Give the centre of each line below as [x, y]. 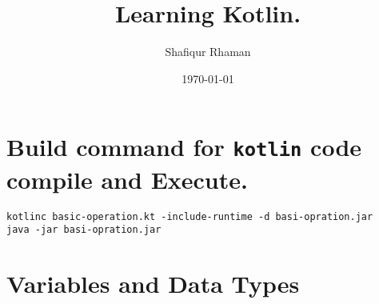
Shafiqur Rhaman [208, 52]
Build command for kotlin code [184, 147]
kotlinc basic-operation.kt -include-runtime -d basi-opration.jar [190, 216]
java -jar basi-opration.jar [84, 230]
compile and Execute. [127, 179]
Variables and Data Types [153, 284]
